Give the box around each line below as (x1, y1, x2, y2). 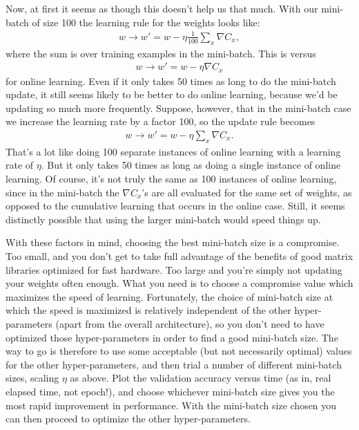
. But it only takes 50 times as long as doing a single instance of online (41, 158, 341, 172)
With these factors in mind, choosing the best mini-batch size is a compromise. (6, 235, 340, 250)
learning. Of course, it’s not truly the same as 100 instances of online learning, (6, 171, 337, 185)
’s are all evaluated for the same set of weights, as (142, 185, 352, 199)
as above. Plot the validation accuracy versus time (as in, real (70, 371, 331, 385)
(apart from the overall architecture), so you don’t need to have (55, 316, 324, 330)
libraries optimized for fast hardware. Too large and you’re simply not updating (6, 262, 342, 277)
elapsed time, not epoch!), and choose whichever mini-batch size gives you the (6, 384, 335, 398)
